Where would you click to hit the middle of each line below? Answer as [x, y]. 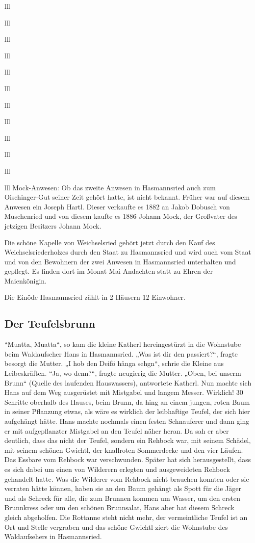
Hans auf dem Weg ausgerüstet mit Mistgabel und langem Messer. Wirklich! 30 [124, 392]
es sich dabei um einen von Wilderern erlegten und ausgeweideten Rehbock [117, 469]
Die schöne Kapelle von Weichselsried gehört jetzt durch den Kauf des [110, 242]
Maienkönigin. [25, 280]
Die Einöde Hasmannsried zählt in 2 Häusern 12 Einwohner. [95, 297]
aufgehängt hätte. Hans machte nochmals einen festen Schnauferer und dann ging [127, 421]
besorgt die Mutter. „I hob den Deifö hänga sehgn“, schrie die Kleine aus [114, 363]
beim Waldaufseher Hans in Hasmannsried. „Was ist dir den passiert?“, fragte [121, 353]
